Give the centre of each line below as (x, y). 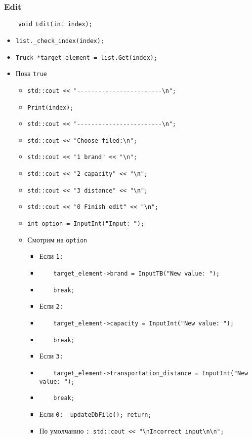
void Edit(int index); (55, 24)
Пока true (31, 73)
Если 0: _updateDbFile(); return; (95, 414)
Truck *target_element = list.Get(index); (86, 58)
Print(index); (50, 107)
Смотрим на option (57, 239)
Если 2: (51, 306)
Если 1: (51, 256)
